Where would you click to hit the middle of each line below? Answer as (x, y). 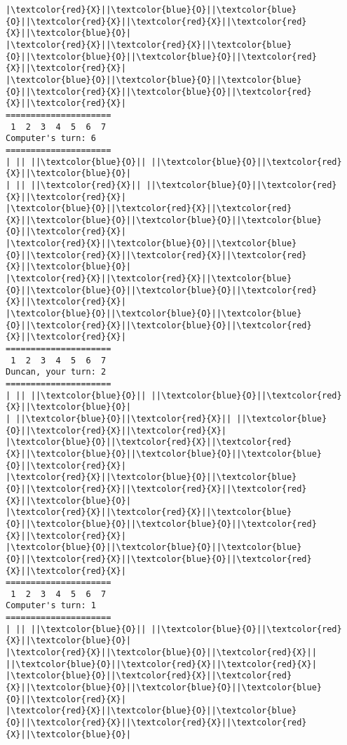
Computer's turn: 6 (51, 139)
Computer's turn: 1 (51, 606)
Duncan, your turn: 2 (56, 372)
